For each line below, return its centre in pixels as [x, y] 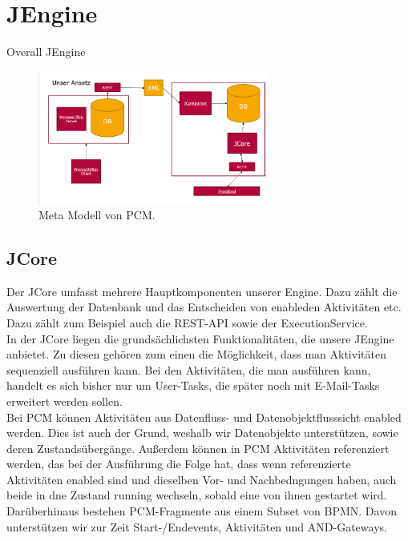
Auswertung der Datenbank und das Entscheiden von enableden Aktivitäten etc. [204, 307]
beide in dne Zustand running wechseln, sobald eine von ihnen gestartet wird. [197, 495]
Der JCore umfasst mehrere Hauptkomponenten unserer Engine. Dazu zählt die [202, 291]
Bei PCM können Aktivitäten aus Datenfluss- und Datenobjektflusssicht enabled [204, 417]
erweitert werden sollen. [65, 401]
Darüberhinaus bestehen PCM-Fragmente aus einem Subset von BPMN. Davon [202, 511]
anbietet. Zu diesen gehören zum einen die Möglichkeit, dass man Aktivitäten [196, 354]
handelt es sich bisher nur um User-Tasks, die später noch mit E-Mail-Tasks [193, 385]
